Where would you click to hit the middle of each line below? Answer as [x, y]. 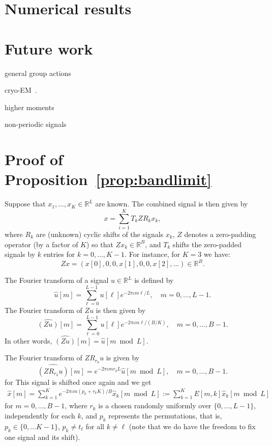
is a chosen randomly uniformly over [155, 405]
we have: [217, 254]
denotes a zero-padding [220, 234]
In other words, [28, 340]
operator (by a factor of [41, 244]
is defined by [154, 280]
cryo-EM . [21, 90]
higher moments [29, 107]
